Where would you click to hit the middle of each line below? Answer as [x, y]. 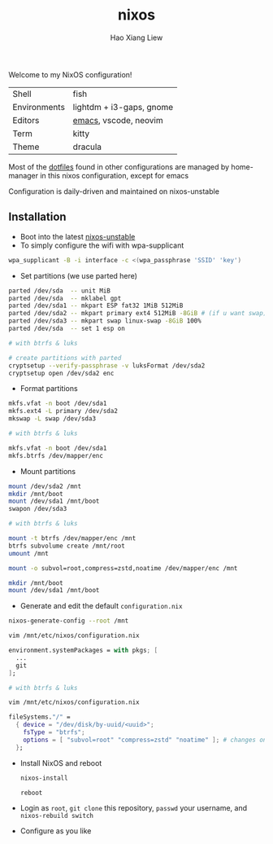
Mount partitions [48, 471]
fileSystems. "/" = [39, 717]
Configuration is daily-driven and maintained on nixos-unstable [114, 191]
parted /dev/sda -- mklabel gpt [65, 298]
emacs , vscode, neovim [118, 120]
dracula [87, 147]
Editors [26, 120]
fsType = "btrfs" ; [54, 732]
